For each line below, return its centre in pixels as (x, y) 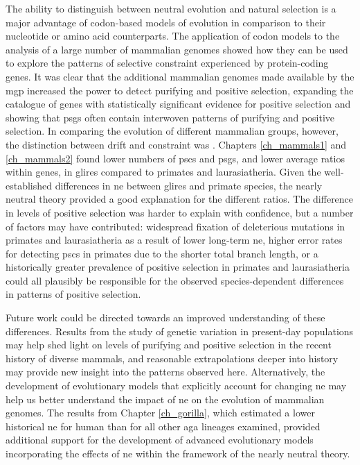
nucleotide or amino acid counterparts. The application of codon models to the (173, 36)
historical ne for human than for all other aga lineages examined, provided (163, 426)
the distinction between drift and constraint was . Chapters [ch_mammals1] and (176, 144)
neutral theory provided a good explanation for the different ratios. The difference (180, 199)
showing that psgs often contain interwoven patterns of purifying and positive (170, 117)
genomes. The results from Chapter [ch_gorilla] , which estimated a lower (160, 413)
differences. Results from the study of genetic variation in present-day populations (180, 331)
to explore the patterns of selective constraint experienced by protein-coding (167, 63)
